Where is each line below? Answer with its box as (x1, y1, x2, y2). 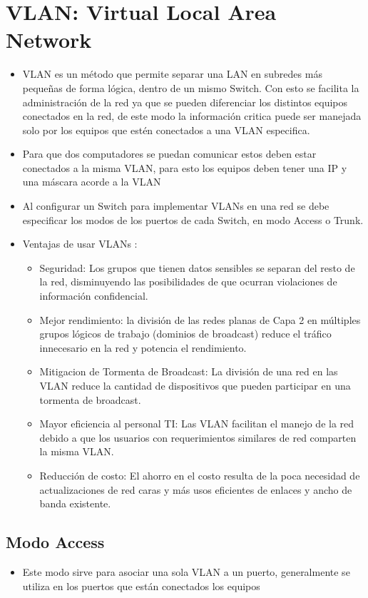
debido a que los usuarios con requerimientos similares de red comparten (39, 430, 357, 445)
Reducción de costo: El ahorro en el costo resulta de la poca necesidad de (39, 467, 360, 482)
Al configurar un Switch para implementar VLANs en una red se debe (22, 198, 329, 213)
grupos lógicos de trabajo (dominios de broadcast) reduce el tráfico (39, 326, 332, 341)
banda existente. (39, 496, 111, 511)
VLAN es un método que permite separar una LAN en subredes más (22, 66, 322, 81)
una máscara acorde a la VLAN (22, 174, 161, 189)
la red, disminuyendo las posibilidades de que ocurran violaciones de (39, 274, 337, 289)
